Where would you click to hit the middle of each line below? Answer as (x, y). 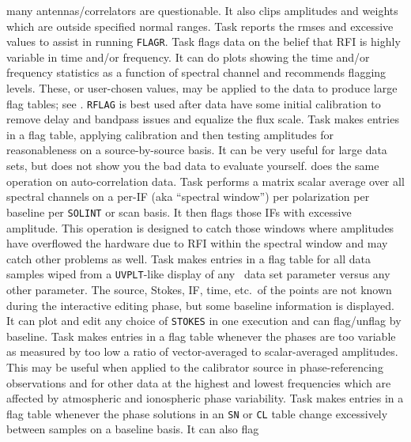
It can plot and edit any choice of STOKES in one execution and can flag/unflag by (204, 321)
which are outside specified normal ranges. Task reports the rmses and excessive (200, 26)
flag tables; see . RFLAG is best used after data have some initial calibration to (194, 103)
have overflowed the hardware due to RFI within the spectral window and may (197, 243)
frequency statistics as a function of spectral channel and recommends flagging (196, 72)
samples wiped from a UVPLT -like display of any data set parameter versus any (198, 274)
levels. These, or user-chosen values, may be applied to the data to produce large (202, 88)
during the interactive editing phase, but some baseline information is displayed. (200, 305)
